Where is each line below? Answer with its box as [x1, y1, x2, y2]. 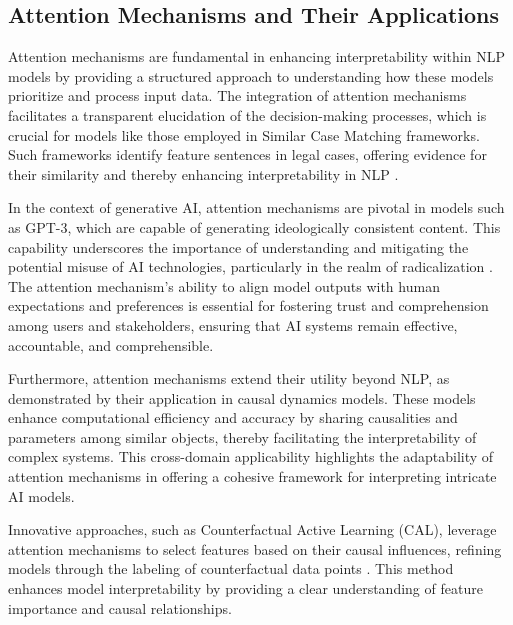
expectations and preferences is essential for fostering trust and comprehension [8, 295, 489, 316]
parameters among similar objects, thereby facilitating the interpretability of [8, 426, 477, 447]
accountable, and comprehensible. [8, 334, 214, 355]
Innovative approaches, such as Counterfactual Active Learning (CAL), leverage [8, 519, 497, 540]
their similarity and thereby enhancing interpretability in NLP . [8, 163, 399, 184]
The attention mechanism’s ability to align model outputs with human [8, 275, 440, 296]
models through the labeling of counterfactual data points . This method [8, 558, 454, 579]
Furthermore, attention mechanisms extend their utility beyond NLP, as [8, 368, 450, 389]
